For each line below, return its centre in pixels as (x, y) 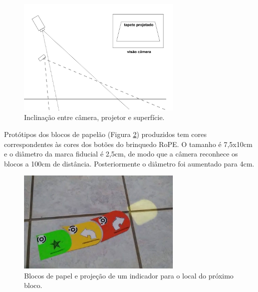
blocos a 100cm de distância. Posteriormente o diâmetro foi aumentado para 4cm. (129, 163)
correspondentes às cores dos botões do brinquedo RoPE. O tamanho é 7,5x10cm (128, 144)
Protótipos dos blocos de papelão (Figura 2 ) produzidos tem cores (105, 134)
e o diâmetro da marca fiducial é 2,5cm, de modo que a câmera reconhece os (121, 154)
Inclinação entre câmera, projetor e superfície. (94, 117)
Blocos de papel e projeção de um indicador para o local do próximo (129, 275)
